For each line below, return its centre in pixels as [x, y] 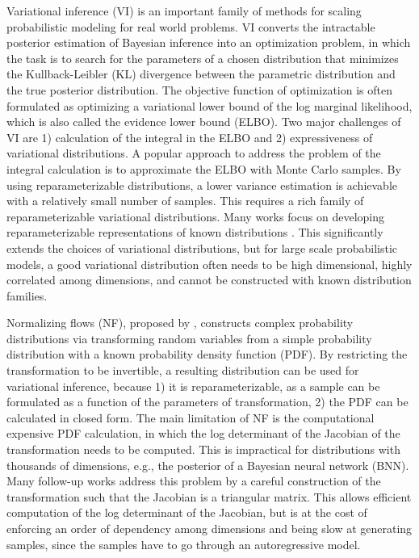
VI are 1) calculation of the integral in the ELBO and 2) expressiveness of [190, 137]
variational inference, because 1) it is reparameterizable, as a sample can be [193, 386]
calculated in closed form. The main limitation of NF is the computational [191, 417]
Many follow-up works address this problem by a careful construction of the [194, 481]
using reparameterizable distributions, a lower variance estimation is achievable [202, 185]
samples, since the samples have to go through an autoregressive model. [184, 544]
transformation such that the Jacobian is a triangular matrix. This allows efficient [209, 496]
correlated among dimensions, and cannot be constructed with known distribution [209, 280]
